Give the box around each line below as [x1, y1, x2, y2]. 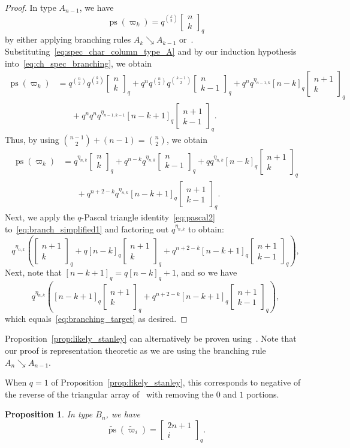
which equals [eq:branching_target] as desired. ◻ [5, 312, 188, 324]
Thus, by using [5, 133, 59, 145]
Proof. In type [5, 1, 56, 13]
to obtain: [188, 223, 224, 235]
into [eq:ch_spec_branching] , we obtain [5, 56, 152, 69]
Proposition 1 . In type [5, 408, 93, 420]
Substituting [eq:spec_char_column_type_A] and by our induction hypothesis [5, 44, 297, 57]
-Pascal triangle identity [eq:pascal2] [81, 211, 215, 223]
